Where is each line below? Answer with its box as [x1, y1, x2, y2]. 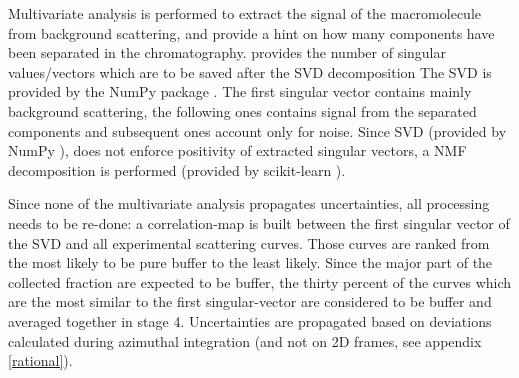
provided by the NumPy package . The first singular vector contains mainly [8, 81, 472, 102]
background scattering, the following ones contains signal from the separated [8, 100, 477, 121]
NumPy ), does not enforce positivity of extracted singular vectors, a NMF [8, 140, 467, 161]
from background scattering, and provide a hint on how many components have [8, 22, 495, 43]
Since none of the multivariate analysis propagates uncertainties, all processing [8, 193, 490, 214]
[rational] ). [8, 350, 73, 371]
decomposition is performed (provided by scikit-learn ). [8, 159, 346, 180]
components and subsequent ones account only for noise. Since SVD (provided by [8, 120, 507, 141]
